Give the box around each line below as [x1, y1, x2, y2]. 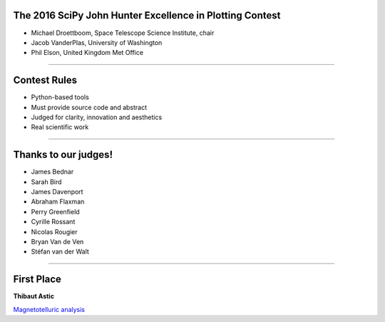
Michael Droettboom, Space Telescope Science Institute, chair [31, 29, 215, 37]
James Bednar [31, 168, 74, 176]
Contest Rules [13, 74, 78, 86]
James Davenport [31, 188, 83, 196]
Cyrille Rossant [31, 218, 76, 226]
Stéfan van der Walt [31, 247, 89, 256]
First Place [13, 273, 62, 286]
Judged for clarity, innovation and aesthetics [31, 113, 163, 121]
